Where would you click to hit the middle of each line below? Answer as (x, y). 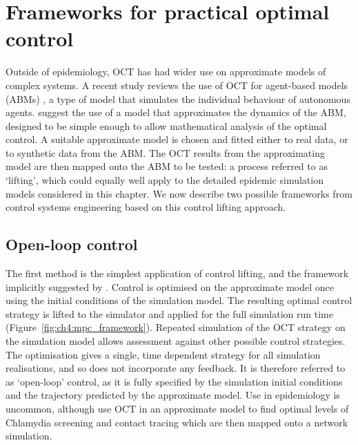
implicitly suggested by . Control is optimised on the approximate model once (170, 286)
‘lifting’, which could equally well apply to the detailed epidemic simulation (165, 180)
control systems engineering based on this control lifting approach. (146, 207)
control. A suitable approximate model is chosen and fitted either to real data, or (177, 139)
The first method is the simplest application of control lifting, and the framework (177, 273)
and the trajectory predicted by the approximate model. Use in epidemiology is (173, 395)
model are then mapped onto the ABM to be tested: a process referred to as (167, 166)
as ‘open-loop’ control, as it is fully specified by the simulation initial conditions (174, 381)
